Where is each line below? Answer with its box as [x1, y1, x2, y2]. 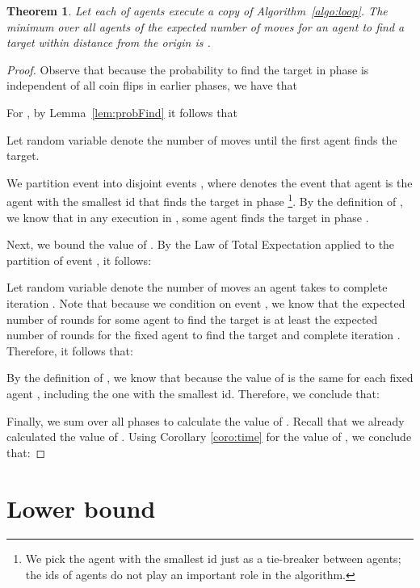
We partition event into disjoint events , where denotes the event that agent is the [6, 174, 413, 191]
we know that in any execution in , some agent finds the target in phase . [6, 208, 369, 225]
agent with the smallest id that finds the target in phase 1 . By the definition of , [6, 191, 403, 209]
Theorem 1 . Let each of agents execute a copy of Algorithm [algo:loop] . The [6, 2, 388, 19]
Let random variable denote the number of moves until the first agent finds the [6, 131, 397, 148]
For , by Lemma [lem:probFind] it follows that [6, 103, 237, 120]
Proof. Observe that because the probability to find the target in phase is [6, 61, 369, 78]
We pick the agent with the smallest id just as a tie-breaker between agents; [25, 550, 401, 567]
